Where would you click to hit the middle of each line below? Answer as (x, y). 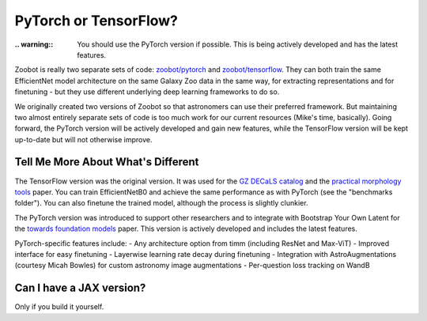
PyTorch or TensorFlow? (96, 21)
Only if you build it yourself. (59, 307)
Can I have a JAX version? (80, 288)
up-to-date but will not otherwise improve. (83, 139)
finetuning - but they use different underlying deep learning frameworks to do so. (147, 92)
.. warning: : (34, 44)
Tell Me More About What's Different (107, 162)
